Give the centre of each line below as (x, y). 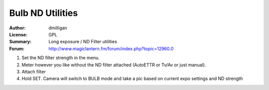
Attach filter (34, 72)
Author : (17, 28)
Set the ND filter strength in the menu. (61, 58)
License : (18, 34)
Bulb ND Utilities (44, 13)
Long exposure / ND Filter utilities (83, 42)
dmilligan (58, 28)
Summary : (20, 42)
